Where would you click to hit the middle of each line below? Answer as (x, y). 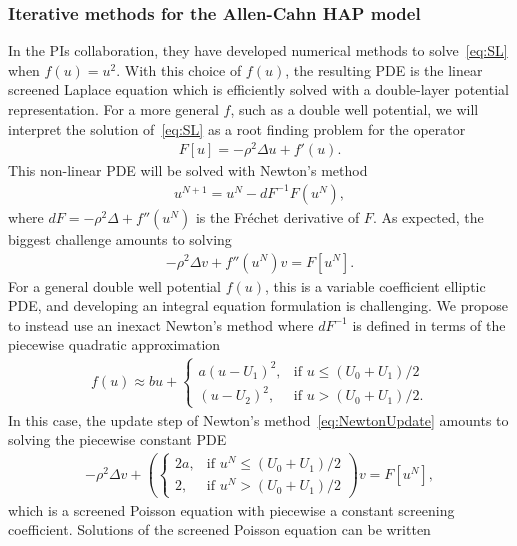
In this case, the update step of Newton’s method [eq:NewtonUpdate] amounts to (258, 419)
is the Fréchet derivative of (277, 216)
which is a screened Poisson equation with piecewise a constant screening (231, 509)
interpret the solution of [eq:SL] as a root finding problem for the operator (237, 128)
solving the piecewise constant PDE (117, 439)
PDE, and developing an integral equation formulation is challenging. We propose (258, 305)
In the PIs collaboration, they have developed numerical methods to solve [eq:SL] (258, 50)
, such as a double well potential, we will (354, 109)
